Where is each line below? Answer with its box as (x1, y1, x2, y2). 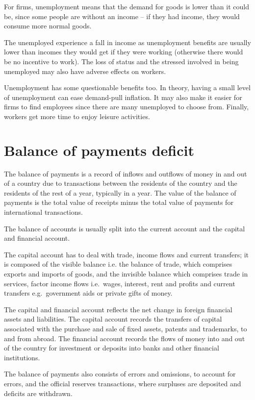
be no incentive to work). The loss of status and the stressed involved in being (4, 56, 239, 66)
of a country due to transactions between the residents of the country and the (4, 178, 237, 188)
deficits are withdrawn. (4, 388, 73, 398)
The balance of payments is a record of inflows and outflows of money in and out (4, 168, 247, 178)
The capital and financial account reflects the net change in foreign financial (4, 304, 232, 314)
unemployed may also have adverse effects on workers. (4, 66, 166, 76)
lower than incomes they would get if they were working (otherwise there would (4, 47, 243, 57)
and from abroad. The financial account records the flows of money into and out (4, 333, 245, 343)
